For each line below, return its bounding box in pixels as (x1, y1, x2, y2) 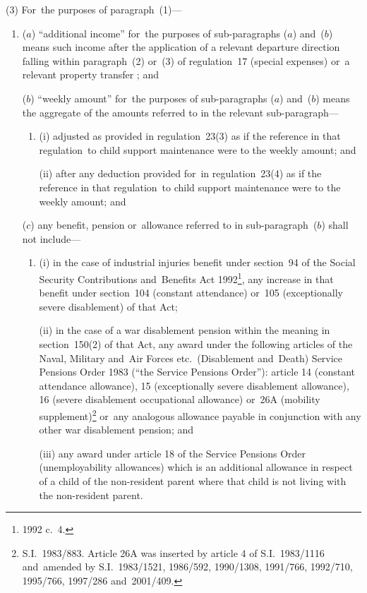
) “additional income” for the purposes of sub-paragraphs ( (31, 25, 288, 40)
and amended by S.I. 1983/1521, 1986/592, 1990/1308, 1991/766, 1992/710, (22, 559, 353, 574)
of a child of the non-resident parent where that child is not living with (39, 473, 347, 488)
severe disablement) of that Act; (39, 299, 178, 313)
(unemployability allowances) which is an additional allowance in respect (39, 460, 353, 474)
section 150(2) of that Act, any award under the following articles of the (39, 336, 353, 351)
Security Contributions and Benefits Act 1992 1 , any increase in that (39, 269, 334, 286)
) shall (321, 217, 349, 232)
